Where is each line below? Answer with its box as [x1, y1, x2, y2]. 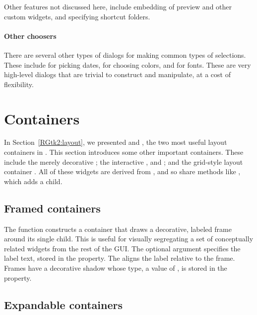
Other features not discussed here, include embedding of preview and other [4, 1, 232, 11]
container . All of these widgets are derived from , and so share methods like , [4, 166, 241, 177]
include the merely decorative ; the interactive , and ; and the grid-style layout [4, 156, 243, 167]
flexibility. [4, 79, 34, 89]
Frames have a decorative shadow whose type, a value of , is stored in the [4, 263, 227, 273]
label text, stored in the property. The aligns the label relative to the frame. [4, 253, 235, 263]
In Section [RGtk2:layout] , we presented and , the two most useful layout [4, 137, 227, 147]
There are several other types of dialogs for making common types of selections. [4, 49, 246, 60]
